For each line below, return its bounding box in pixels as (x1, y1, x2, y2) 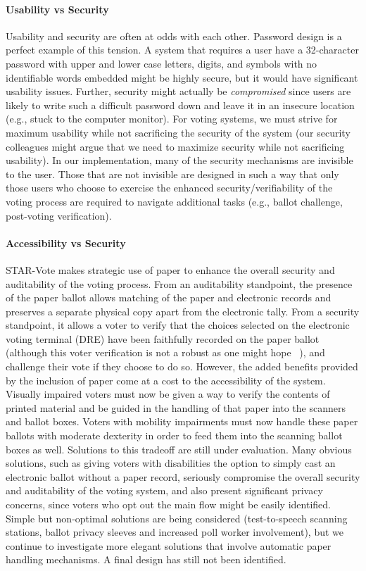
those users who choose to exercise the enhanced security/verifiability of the (6, 180, 333, 195)
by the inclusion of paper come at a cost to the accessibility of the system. (6, 372, 326, 387)
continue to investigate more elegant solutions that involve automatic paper (6, 538, 332, 553)
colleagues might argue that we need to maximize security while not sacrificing (6, 139, 345, 153)
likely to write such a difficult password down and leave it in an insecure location (6, 97, 355, 112)
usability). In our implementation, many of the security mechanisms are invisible (6, 153, 353, 168)
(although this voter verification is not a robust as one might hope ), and (6, 345, 325, 360)
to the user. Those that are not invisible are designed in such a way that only (6, 166, 339, 181)
